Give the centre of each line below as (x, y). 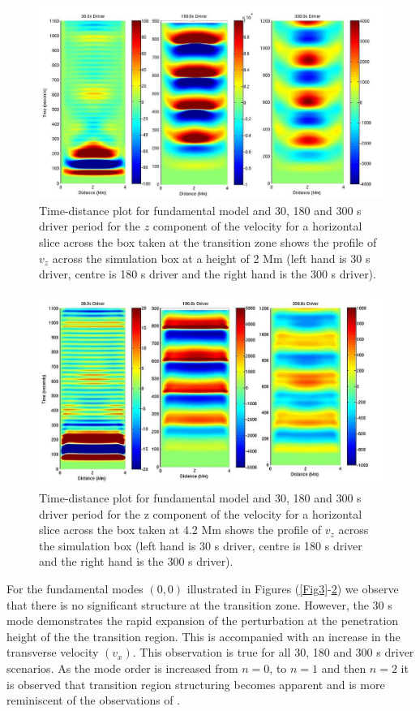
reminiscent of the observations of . (94, 700)
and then (344, 668)
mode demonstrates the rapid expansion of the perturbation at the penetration (203, 621)
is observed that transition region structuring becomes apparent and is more (196, 684)
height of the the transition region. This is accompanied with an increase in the (204, 636)
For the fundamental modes (75, 589)
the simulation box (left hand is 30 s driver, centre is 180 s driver (201, 545)
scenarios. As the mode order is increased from (122, 668)
